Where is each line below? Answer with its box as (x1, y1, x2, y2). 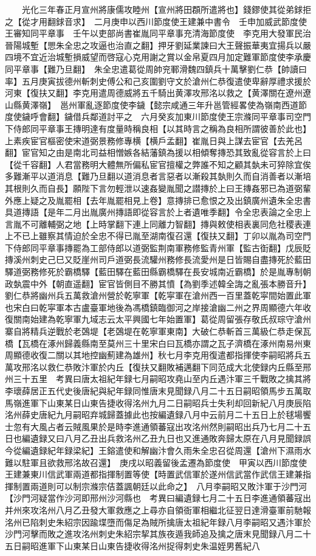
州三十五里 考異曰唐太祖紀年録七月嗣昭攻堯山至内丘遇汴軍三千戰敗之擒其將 (5, 372, 311, 385)
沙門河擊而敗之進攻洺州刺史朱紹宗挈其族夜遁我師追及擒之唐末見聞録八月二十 (5, 527, 311, 540)
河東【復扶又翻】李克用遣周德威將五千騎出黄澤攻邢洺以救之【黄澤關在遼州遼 (5, 86, 311, 99)
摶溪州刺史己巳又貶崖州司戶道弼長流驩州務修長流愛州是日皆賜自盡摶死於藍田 (5, 253, 311, 266)
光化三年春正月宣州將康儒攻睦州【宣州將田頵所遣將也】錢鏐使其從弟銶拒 (21, 3, 311, 15)
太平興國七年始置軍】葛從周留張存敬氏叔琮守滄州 (115, 313, 311, 325)
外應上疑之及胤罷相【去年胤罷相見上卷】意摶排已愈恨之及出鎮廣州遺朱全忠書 (5, 193, 311, 206)
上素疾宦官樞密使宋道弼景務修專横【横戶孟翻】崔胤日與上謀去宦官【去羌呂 (5, 134, 303, 147)
